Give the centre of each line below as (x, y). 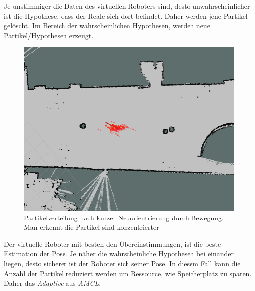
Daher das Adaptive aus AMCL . (53, 283)
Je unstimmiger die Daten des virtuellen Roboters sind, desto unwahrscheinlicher (127, 6)
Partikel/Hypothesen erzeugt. (49, 35)
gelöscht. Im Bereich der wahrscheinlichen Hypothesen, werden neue (107, 26)
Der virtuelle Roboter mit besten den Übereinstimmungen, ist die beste (113, 244)
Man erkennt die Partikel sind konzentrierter (92, 227)
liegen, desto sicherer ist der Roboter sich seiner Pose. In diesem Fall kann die (122, 263)
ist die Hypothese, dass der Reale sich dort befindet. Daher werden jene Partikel (126, 16)
